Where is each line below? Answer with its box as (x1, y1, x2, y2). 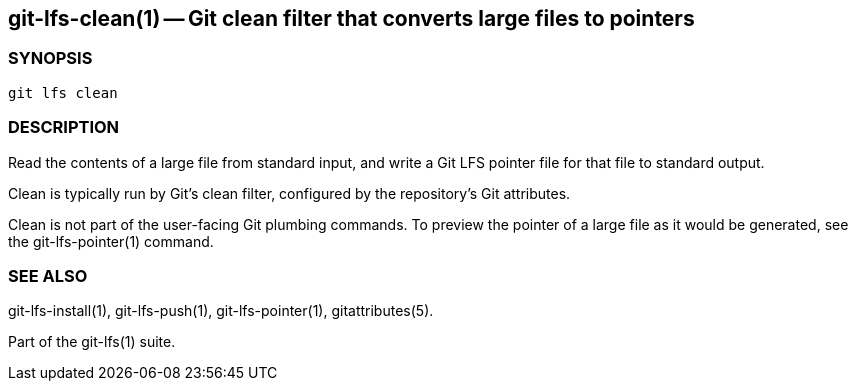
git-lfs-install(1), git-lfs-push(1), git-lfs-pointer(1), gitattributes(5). (8, 302, 434, 320)
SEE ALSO (8, 265, 88, 286)
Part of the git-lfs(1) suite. (8, 333, 176, 351)
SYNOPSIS (8, 48, 93, 69)
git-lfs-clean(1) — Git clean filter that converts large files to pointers (8, 6, 695, 31)
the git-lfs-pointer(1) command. (8, 232, 214, 250)
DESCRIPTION (8, 117, 120, 138)
